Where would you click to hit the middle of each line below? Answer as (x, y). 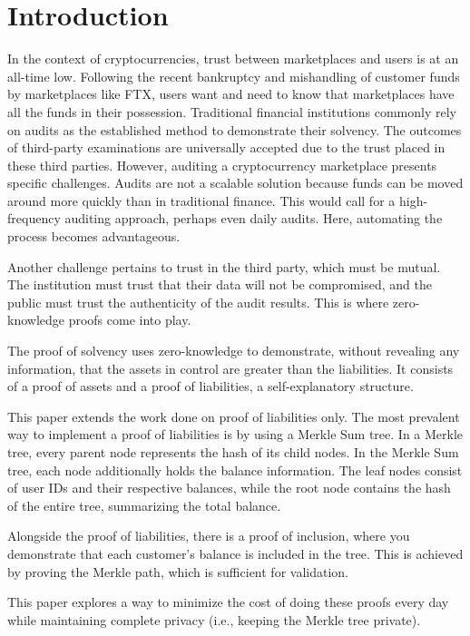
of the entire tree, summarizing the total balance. (144, 505)
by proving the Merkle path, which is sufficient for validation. (178, 571)
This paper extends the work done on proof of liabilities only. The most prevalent (234, 416)
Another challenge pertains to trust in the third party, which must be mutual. (224, 266)
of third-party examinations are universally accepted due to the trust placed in (226, 147)
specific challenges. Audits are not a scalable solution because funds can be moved (235, 183)
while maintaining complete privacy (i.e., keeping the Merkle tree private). (214, 619)
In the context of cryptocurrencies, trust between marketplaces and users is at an (233, 59)
